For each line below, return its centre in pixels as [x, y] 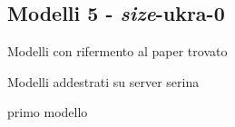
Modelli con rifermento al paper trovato [117, 51]
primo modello [48, 112]
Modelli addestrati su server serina [103, 81]
